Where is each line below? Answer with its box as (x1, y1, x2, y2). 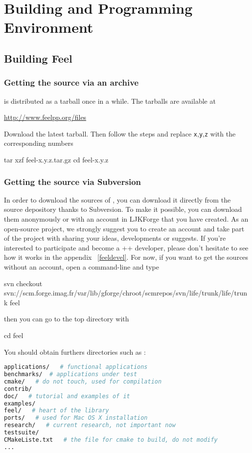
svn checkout (4, 278, 43, 288)
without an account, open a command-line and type (4, 261, 159, 272)
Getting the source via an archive (4, 76, 139, 89)
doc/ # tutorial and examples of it (4, 392, 130, 400)
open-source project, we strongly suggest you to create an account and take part (4, 223, 245, 233)
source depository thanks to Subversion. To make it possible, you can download (4, 204, 242, 214)
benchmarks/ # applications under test (4, 371, 137, 378)
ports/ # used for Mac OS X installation (4, 414, 148, 422)
